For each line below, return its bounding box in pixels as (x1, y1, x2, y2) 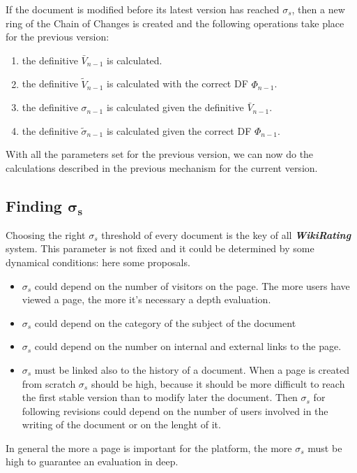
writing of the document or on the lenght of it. (22, 417, 221, 432)
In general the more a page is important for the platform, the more (6, 440, 292, 455)
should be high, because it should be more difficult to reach (91, 376, 345, 391)
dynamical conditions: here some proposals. (6, 254, 190, 269)
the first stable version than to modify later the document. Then (22, 390, 298, 405)
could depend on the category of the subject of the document (34, 315, 296, 330)
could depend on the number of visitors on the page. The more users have (34, 278, 350, 293)
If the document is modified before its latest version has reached (6, 2, 280, 16)
